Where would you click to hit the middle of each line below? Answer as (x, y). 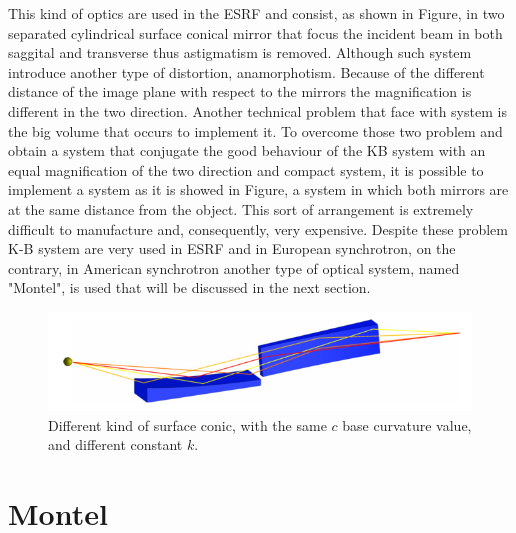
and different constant (115, 444)
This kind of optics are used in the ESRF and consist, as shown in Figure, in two (256, 13)
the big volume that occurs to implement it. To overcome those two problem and (255, 130)
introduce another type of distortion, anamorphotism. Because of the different (246, 71)
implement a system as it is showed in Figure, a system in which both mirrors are (258, 189)
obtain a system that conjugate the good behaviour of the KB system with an (247, 150)
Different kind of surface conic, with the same (187, 424)
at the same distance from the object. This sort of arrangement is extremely (241, 208)
